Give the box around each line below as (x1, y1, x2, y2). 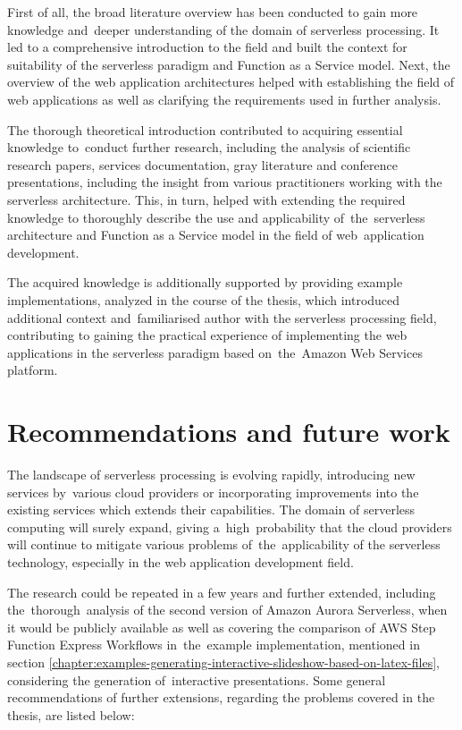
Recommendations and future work (7, 413, 450, 450)
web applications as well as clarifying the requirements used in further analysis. (7, 89, 441, 108)
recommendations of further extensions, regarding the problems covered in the (7, 688, 435, 707)
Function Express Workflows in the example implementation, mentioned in (7, 635, 420, 654)
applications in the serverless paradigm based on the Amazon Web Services (7, 343, 423, 361)
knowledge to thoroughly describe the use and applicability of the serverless (7, 208, 425, 226)
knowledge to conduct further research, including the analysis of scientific (7, 138, 411, 157)
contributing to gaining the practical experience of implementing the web (7, 326, 407, 344)
